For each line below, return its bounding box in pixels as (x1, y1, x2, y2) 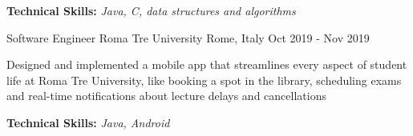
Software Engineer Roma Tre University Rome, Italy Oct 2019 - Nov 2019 (6, 29, 370, 46)
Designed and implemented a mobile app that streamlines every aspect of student (6, 56, 407, 73)
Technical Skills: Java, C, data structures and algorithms (6, 2, 296, 18)
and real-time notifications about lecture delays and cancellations (6, 87, 326, 104)
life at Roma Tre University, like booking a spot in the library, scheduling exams (6, 71, 402, 88)
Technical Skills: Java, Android (6, 114, 170, 130)
